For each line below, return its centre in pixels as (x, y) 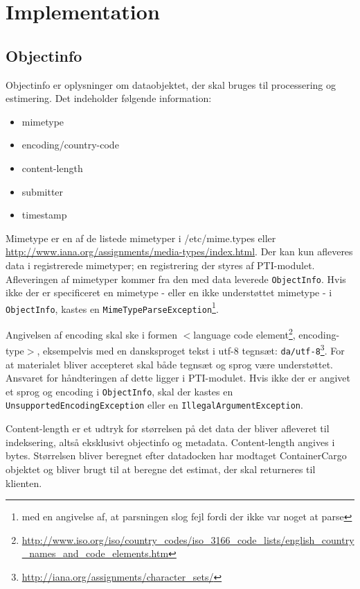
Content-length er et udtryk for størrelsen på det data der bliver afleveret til (168, 428)
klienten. (24, 483)
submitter (43, 191)
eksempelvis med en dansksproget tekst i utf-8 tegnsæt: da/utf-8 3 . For (194, 349)
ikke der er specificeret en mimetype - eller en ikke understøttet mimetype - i (169, 292)
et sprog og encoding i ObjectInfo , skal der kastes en (119, 391)
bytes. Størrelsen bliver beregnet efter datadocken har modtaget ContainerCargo (176, 455)
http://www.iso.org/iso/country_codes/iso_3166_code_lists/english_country (188, 539)
